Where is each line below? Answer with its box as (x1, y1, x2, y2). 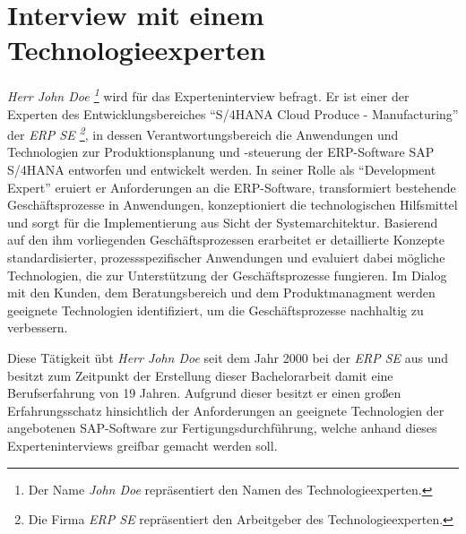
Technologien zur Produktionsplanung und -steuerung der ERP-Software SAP (7, 142, 435, 161)
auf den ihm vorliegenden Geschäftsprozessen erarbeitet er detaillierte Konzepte (7, 230, 444, 249)
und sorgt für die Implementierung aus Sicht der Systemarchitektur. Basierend (7, 212, 438, 231)
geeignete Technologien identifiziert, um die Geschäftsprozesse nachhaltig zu (7, 300, 424, 319)
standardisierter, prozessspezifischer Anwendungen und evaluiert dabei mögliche (7, 247, 445, 266)
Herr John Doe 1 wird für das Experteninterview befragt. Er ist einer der (7, 84, 410, 105)
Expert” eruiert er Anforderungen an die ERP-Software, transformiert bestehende (7, 177, 456, 196)
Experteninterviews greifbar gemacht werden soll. (7, 435, 278, 454)
